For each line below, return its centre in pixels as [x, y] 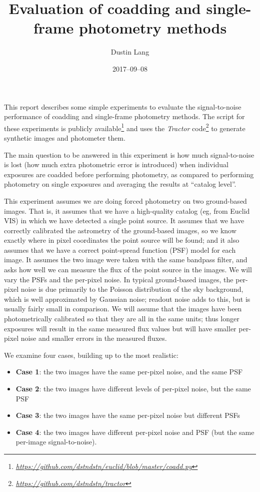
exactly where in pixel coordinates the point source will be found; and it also [122, 240]
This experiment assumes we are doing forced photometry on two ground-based [125, 200]
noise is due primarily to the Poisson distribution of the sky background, [132, 289]
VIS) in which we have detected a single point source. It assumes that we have [124, 220]
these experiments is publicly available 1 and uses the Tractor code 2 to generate [125, 127]
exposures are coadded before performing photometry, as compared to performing [129, 174]
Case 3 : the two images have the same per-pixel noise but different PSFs [128, 415]
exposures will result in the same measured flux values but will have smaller [120, 328]
